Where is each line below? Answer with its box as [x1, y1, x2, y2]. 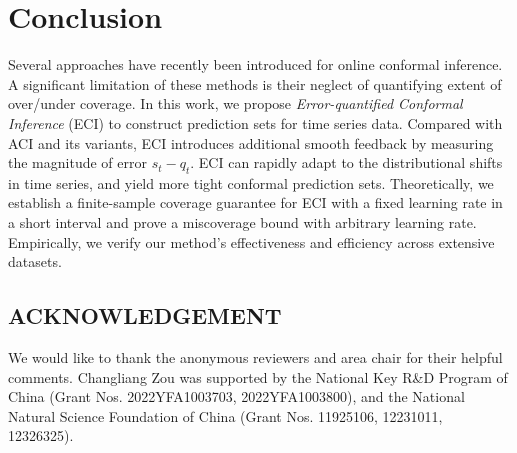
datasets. [8, 251, 62, 272]
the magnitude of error [8, 152, 147, 173]
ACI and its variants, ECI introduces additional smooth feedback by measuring [8, 132, 494, 153]
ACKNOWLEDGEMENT [8, 300, 282, 331]
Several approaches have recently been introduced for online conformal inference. [8, 54, 503, 75]
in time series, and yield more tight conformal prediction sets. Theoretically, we [8, 172, 494, 193]
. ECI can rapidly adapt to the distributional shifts [190, 152, 503, 173]
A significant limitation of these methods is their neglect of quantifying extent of [8, 73, 502, 94]
